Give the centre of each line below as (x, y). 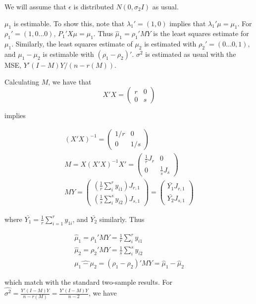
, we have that (70, 81)
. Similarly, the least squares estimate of (72, 44)
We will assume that (35, 6)
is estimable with (68, 54)
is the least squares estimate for (201, 33)
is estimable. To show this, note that (69, 23)
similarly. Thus (122, 219)
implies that (188, 23)
